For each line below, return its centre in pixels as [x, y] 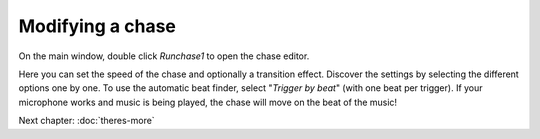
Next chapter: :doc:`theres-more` [86, 121]
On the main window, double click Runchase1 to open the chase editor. [164, 56]
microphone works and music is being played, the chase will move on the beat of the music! [208, 102]
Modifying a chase [97, 26]
